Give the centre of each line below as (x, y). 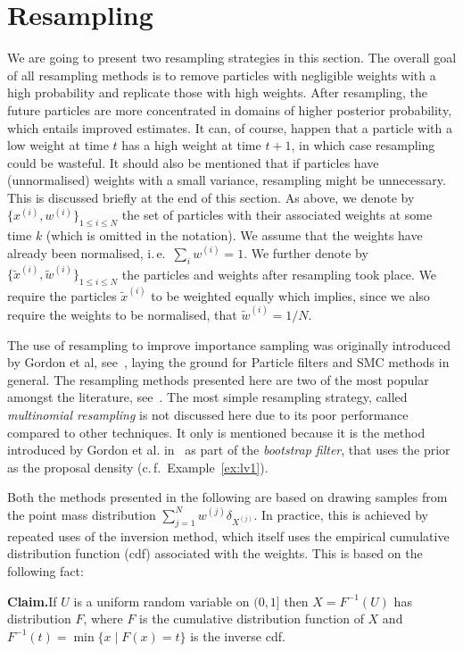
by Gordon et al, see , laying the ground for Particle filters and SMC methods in (228, 362)
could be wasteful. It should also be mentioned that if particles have (193, 162)
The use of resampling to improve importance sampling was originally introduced (229, 344)
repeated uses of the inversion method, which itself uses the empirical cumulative (228, 535)
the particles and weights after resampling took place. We (279, 274)
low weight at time (58, 145)
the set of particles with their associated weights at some (277, 215)
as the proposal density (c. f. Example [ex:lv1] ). (138, 467)
